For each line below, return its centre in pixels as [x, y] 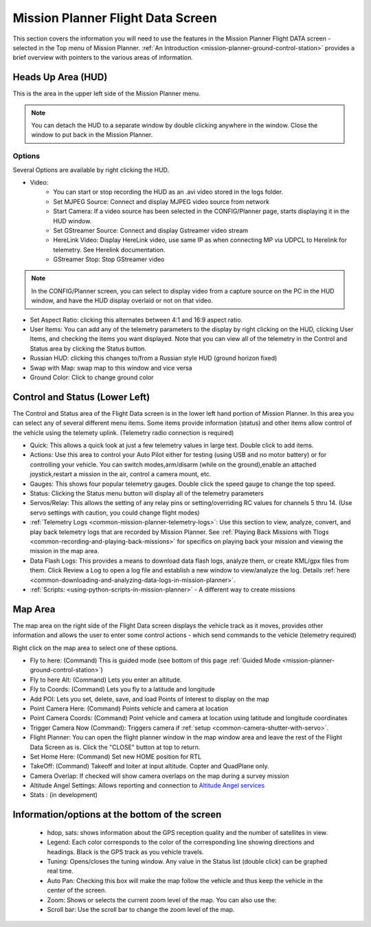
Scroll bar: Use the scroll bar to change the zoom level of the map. [141, 909]
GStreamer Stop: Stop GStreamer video [109, 259]
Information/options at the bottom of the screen [117, 815]
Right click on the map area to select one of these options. [95, 648]
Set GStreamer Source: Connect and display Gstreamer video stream [151, 230]
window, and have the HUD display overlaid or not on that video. [122, 301]
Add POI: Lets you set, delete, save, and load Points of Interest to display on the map [149, 699]
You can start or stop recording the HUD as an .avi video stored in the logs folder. [168, 192]
